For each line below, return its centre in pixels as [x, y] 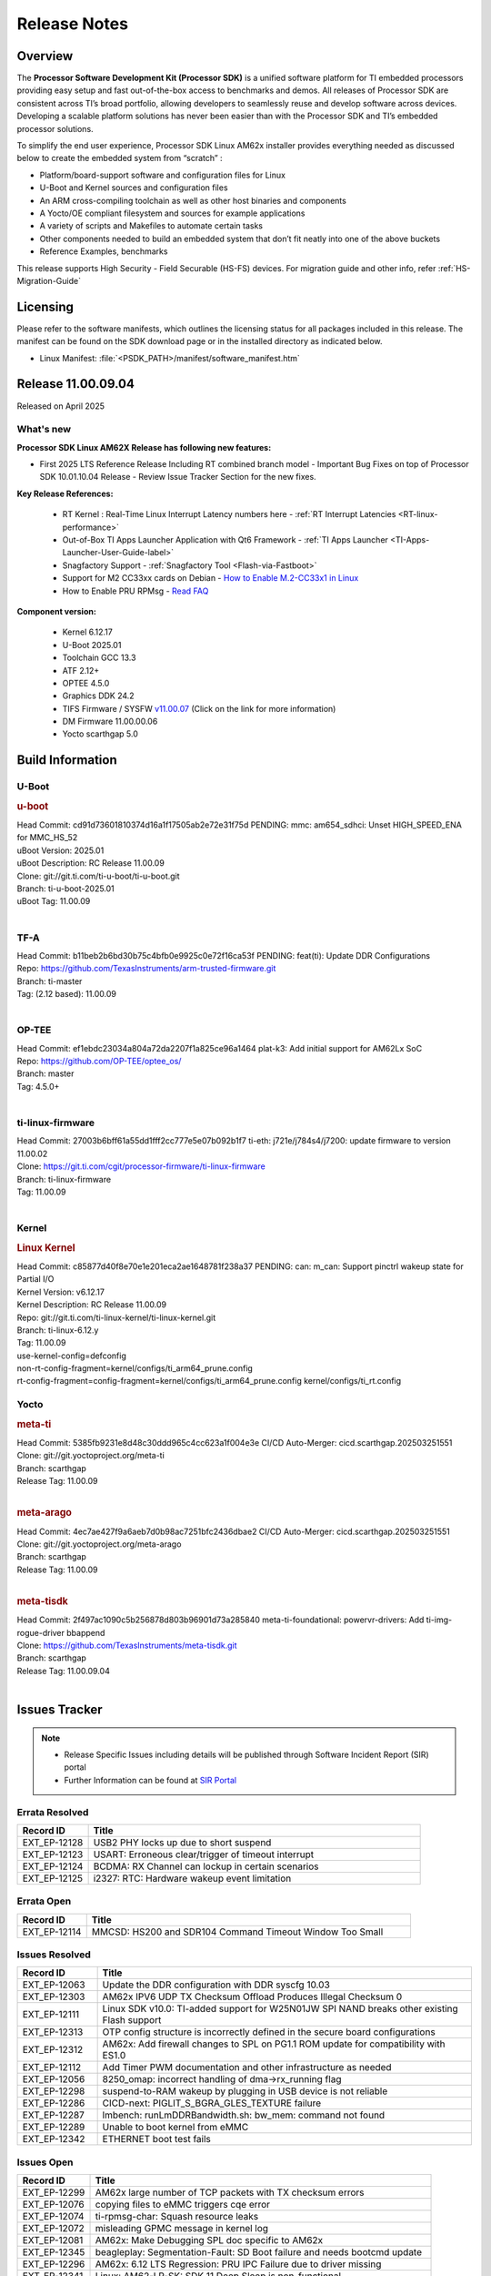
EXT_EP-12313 [53, 2032]
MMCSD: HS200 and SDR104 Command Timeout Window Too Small [237, 1932]
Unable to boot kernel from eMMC [175, 2128]
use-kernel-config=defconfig [71, 1356]
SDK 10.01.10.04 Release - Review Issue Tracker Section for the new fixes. [178, 477]
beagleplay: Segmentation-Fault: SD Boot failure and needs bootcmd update [259, 2252]
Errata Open [44, 1901]
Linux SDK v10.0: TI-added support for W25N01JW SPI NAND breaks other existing [280, 2009]
